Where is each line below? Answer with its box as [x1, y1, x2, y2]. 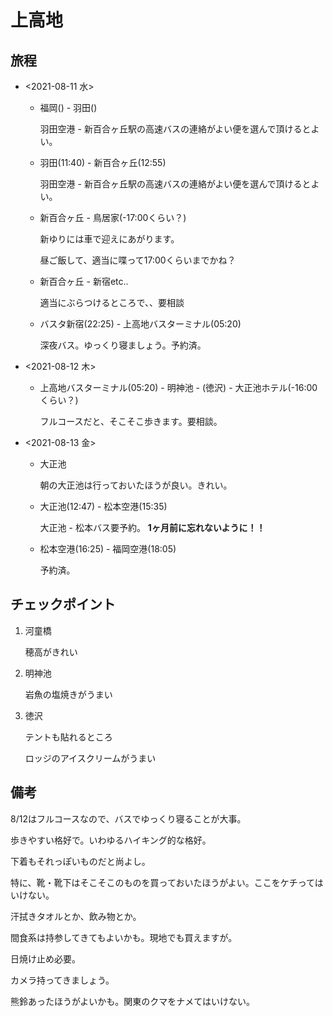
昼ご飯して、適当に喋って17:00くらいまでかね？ [39, 254, 237, 266]
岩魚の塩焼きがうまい [24, 688, 113, 700]
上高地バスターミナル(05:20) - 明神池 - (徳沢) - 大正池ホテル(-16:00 [39, 382, 318, 393]
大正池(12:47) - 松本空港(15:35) [39, 501, 168, 512]
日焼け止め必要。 [10, 952, 81, 965]
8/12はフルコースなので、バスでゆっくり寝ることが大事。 [10, 812, 247, 825]
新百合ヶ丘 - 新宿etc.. [39, 276, 129, 287]
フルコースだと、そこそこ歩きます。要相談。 [39, 416, 223, 427]
